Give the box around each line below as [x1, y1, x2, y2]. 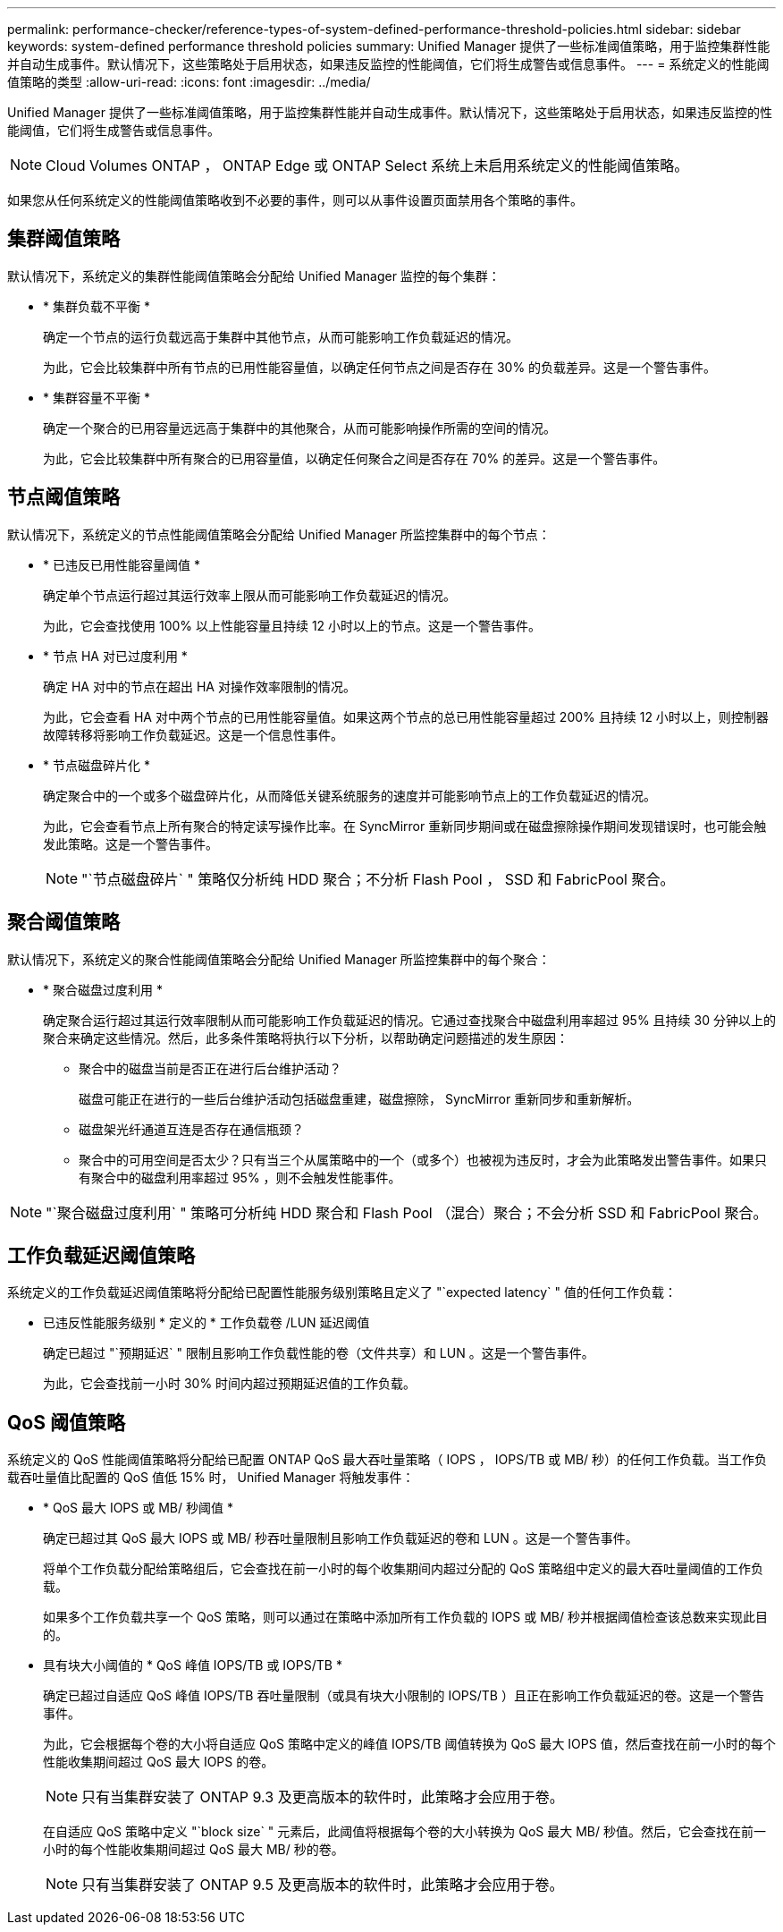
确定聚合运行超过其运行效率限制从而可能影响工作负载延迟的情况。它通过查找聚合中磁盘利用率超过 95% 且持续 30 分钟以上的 [43, 1012, 776, 1028]
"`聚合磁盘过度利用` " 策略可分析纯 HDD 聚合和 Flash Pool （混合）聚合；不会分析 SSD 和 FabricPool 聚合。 [46, 1203, 768, 1222]
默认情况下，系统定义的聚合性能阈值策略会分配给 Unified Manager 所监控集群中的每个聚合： [7, 951, 551, 967]
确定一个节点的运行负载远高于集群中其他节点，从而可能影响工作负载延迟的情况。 [43, 328, 518, 344]
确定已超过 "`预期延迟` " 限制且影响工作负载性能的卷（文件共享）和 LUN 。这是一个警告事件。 [43, 1345, 594, 1361]
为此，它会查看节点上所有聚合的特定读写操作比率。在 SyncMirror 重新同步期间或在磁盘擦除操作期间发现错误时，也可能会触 [43, 818, 767, 834]
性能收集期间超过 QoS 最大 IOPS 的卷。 [43, 1754, 274, 1770]
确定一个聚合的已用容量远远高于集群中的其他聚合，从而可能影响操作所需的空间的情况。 [43, 419, 556, 436]
